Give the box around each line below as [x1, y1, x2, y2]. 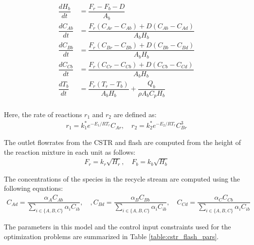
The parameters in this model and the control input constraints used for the [4, 221, 231, 231]
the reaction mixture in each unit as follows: [4, 146, 136, 157]
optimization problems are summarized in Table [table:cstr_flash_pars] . [4, 231, 219, 241]
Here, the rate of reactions [4, 109, 82, 119]
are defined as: [113, 109, 157, 119]
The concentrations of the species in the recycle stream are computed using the [4, 173, 240, 184]
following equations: [4, 183, 63, 193]
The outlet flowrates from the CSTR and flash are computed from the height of [4, 137, 241, 147]
